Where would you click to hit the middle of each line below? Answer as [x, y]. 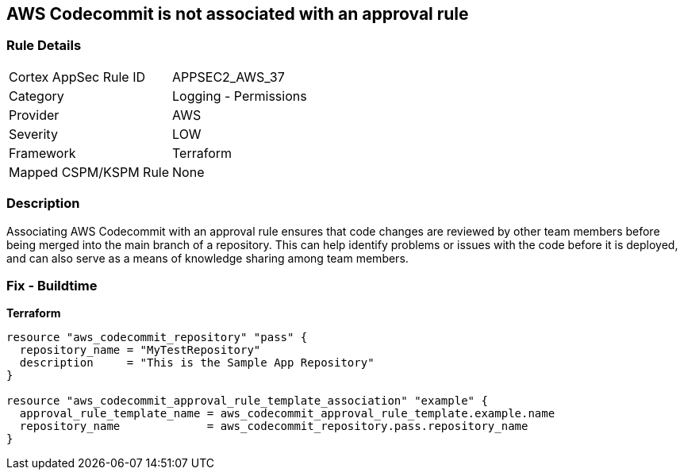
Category [37, 96]
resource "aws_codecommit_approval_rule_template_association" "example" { [247, 401]
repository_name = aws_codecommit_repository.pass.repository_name [274, 426]
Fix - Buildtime [52, 285]
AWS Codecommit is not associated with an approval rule [238, 14]
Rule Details [44, 46]
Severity [33, 134]
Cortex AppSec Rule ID [77, 77]
